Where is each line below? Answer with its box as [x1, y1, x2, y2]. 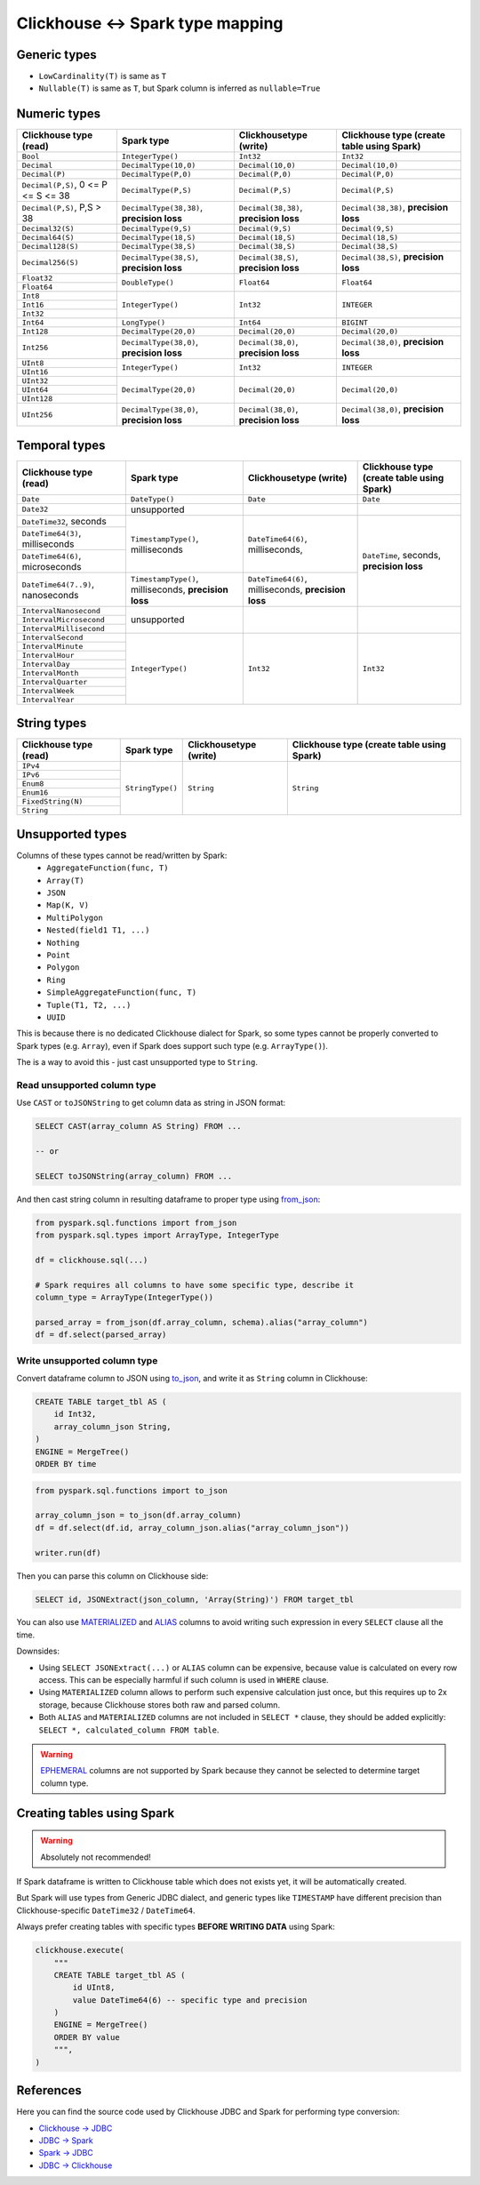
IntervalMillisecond [21, 623, 106, 633]
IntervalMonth [21, 668, 79, 677]
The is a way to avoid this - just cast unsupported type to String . [16, 1057, 258, 1068]
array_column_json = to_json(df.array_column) [35, 1510, 242, 1520]
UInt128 [21, 394, 53, 404]
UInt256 [21, 410, 53, 420]
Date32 [21, 505, 49, 515]
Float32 [21, 274, 53, 284]
